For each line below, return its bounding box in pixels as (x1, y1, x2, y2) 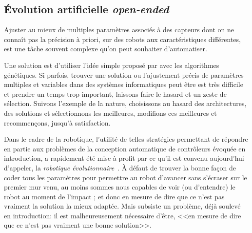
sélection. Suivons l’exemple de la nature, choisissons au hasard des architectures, (4, 98, 247, 108)
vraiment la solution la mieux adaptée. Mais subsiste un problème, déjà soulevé (4, 201, 241, 211)
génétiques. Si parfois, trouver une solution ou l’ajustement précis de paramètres (4, 69, 244, 80)
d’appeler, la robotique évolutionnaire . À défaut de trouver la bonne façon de (4, 162, 236, 172)
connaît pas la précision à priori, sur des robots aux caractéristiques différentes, (4, 34, 241, 44)
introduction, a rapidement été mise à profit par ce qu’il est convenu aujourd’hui (4, 153, 244, 163)
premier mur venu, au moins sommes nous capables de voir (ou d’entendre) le (4, 182, 235, 192)
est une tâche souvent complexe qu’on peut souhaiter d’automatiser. (4, 43, 207, 54)
